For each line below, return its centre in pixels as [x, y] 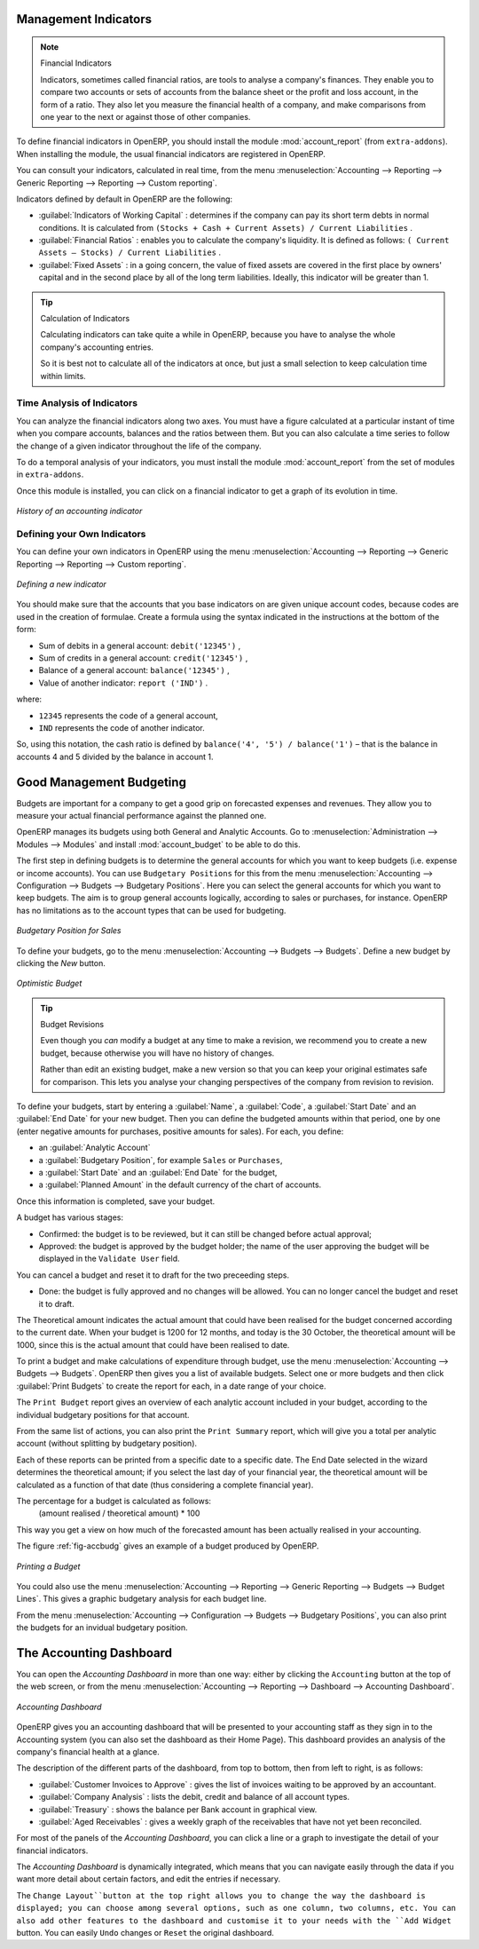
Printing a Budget [48, 1566]
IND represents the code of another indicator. [122, 727]
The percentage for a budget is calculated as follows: [114, 1501]
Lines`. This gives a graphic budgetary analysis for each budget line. [141, 1599]
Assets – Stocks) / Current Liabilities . [130, 252]
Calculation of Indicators [85, 319]
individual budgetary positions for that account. [103, 1414]
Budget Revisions [72, 1025]
